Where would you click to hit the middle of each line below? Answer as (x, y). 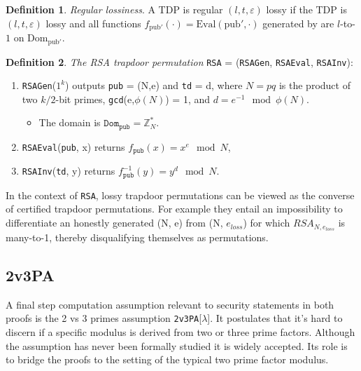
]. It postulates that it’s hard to (275, 318)
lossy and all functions (93, 23)
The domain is (70, 122)
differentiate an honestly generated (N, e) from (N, (114, 223)
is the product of (314, 85)
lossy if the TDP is (306, 9)
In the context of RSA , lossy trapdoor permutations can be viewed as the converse (180, 195)
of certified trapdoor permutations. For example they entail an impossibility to (174, 209)
